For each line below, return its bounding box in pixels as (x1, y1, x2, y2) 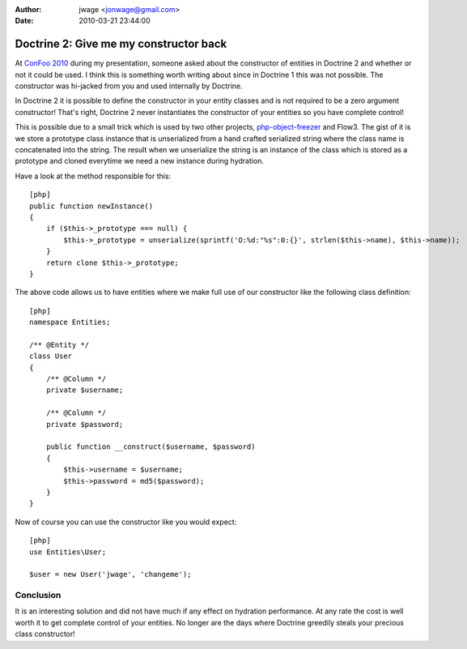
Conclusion (15, 590, 62, 601)
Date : (15, 16, 34, 26)
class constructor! (15, 629, 76, 639)
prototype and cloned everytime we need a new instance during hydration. (15, 156, 265, 166)
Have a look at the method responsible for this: (15, 171, 172, 181)
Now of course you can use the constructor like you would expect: (15, 517, 237, 527)
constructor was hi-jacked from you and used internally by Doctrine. (15, 81, 243, 91)
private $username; (45, 386, 124, 395)
